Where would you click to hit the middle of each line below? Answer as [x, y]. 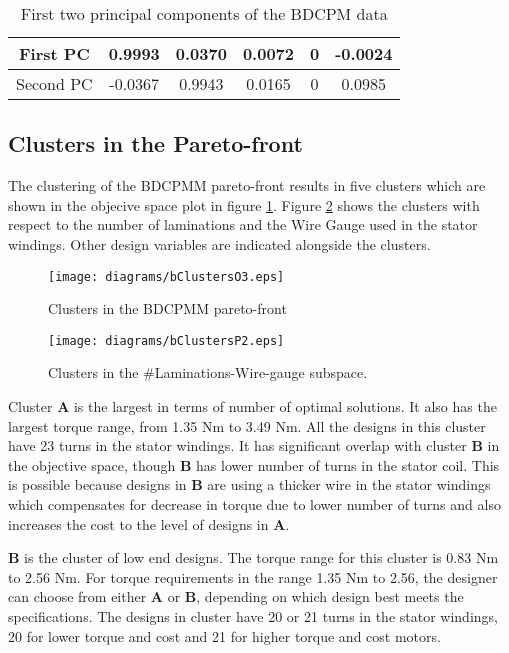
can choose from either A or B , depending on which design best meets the [236, 596]
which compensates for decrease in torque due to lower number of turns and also [254, 504]
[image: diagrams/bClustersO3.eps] [166, 276]
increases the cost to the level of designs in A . [149, 523]
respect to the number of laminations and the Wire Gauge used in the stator [243, 224]
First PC [54, 53]
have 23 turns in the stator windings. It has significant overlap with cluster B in [254, 445]
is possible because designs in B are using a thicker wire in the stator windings [249, 484]
